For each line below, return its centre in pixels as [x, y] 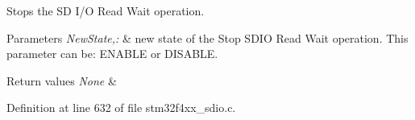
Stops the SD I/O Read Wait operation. [106, 10]
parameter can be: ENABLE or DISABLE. [112, 54]
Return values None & [62, 80]
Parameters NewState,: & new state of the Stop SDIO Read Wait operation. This [207, 37]
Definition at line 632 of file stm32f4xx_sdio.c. [121, 108]
